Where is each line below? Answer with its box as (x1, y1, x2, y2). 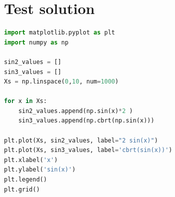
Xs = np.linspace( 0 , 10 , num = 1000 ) (4, 78, 119, 85)
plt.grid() (4, 185, 40, 193)
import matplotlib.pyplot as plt (4, 29, 115, 36)
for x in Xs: (4, 97, 47, 105)
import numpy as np (4, 38, 68, 46)
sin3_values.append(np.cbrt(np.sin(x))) (18, 117, 154, 124)
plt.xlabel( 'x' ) (4, 156, 58, 163)
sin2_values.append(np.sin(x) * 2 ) (18, 107, 133, 114)
